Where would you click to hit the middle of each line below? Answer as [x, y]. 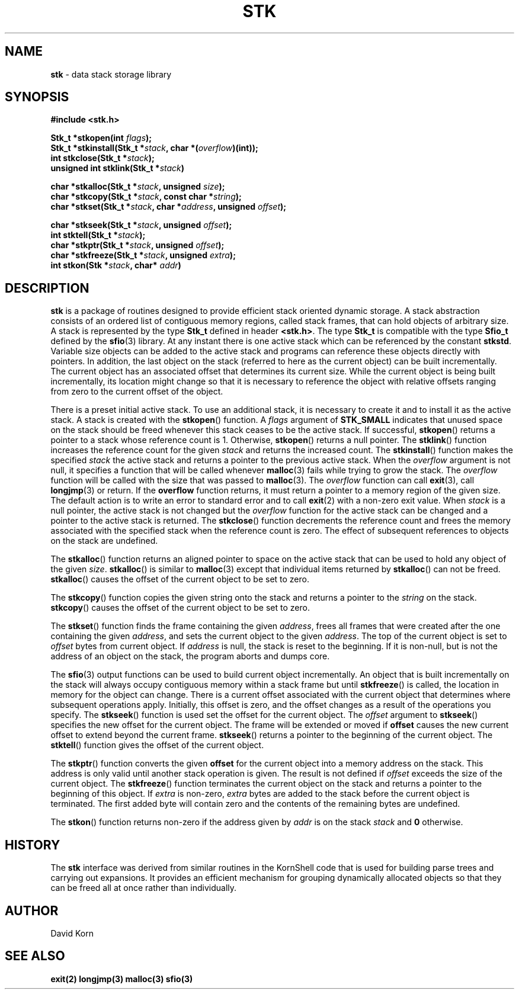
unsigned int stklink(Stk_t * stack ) [118, 168]
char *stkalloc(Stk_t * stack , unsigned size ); [138, 187]
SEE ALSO [35, 956]
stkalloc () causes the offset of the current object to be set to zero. [180, 579]
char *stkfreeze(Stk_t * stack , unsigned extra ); [143, 255]
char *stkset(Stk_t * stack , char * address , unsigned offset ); [169, 207]
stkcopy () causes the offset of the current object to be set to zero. [180, 608]
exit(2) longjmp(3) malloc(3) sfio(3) [122, 979]
